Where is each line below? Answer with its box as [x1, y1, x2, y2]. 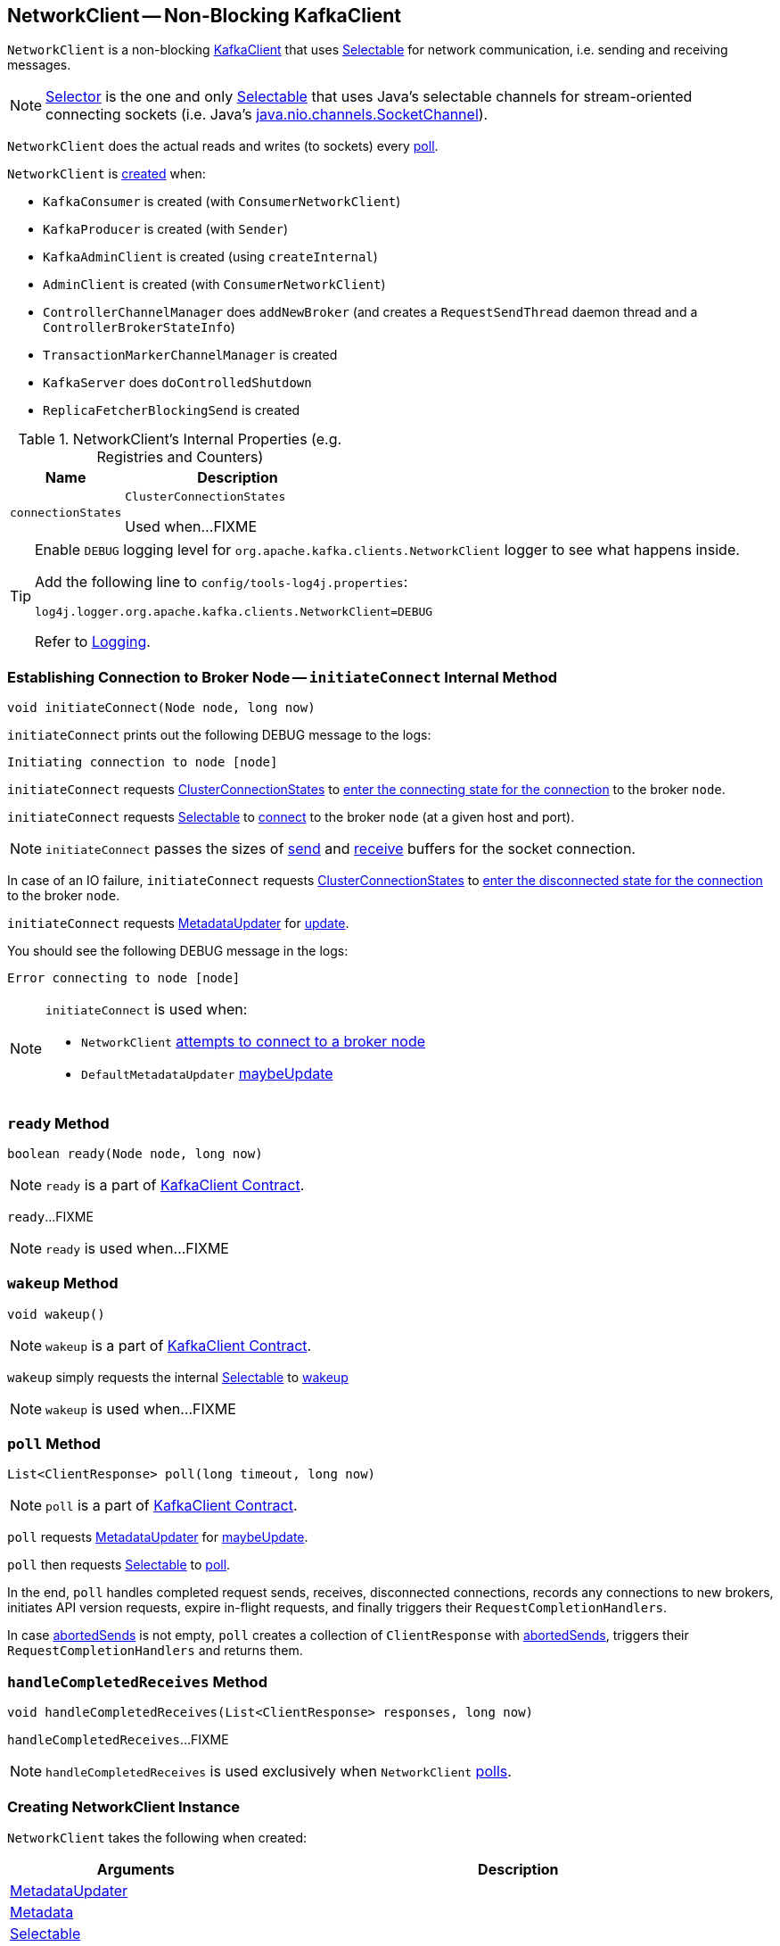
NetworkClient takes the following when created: [7, 1829, 308, 1845]
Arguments [96, 1859, 175, 1878]
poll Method [7, 1435, 101, 1453]
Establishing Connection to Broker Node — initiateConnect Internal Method [7, 667, 558, 686]
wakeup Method [7, 1274, 119, 1293]
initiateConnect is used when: [45, 1000, 248, 1019]
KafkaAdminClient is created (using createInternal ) [43, 249, 378, 265]
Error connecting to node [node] [7, 971, 241, 986]
